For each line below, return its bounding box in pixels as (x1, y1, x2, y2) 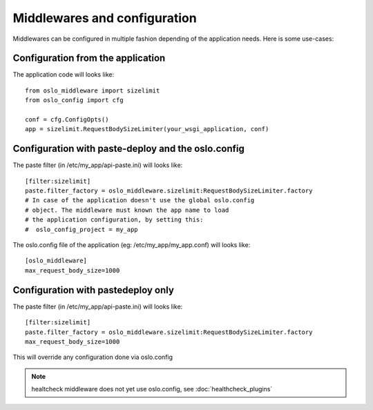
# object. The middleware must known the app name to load (25, 206, 229, 214)
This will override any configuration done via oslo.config (12, 353, 173, 362)
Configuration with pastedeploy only (12, 284, 174, 296)
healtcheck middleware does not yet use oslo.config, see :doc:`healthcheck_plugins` (31, 385, 273, 393)
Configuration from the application (12, 52, 166, 64)
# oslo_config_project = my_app (25, 225, 138, 233)
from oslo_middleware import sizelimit (25, 86, 160, 95)
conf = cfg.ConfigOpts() (25, 116, 109, 124)
